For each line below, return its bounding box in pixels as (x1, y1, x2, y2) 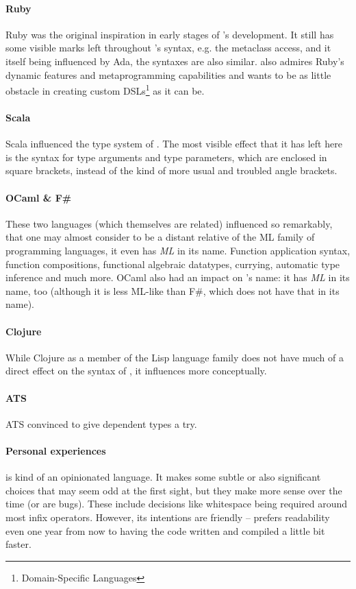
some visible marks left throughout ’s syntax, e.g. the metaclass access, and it (5, 40, 331, 55)
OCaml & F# (5, 190, 72, 204)
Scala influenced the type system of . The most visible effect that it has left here (5, 136, 342, 151)
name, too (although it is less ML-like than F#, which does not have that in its (5, 283, 340, 298)
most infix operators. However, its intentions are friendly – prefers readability (5, 509, 330, 524)
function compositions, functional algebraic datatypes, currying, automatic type (5, 256, 340, 271)
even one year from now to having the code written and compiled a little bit (5, 523, 325, 538)
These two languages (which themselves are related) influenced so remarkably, (5, 216, 333, 230)
